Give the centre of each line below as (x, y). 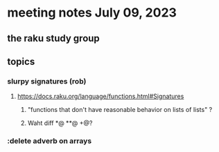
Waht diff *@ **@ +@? (60, 123)
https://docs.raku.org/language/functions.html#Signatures (100, 96)
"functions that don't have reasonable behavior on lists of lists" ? (120, 110)
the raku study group (54, 38)
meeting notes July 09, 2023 (92, 13)
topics (21, 61)
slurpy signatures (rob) (47, 81)
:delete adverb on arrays (50, 141)
